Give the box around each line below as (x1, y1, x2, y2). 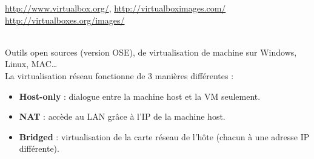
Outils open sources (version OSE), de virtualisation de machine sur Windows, (5, 45, 297, 58)
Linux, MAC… (5, 57, 58, 70)
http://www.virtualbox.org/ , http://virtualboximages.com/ (5, 2, 226, 14)
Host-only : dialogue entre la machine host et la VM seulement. (19, 89, 261, 102)
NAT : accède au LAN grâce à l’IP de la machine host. (19, 110, 225, 123)
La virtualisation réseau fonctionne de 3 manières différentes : (5, 69, 234, 82)
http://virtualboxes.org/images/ (5, 13, 125, 26)
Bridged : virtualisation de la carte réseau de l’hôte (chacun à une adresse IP (19, 130, 310, 143)
